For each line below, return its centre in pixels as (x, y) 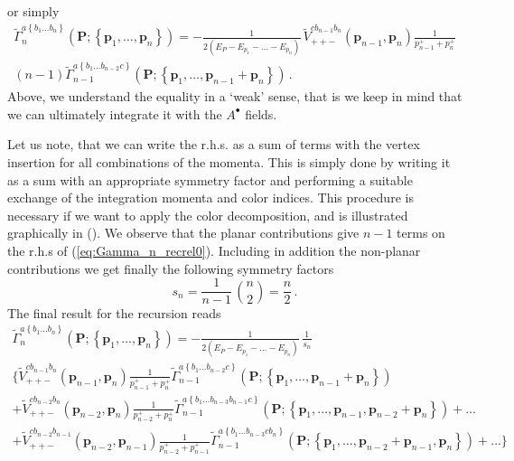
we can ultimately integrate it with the (115, 113)
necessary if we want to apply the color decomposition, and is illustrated (208, 215)
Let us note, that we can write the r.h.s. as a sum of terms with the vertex (214, 144)
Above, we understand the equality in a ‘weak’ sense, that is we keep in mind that (235, 96)
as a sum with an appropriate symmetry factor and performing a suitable (210, 179)
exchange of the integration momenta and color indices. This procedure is (210, 198)
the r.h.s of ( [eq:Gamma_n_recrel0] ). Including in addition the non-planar (214, 251)
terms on (421, 233)
